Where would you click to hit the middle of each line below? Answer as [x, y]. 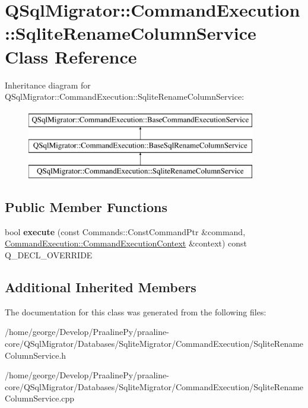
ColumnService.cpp [40, 398]
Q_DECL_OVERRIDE [49, 255]
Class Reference [71, 56]
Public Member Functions [86, 207]
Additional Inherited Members [101, 287]
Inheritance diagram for [48, 85]
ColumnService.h [36, 355]
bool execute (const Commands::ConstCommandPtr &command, [125, 231]
